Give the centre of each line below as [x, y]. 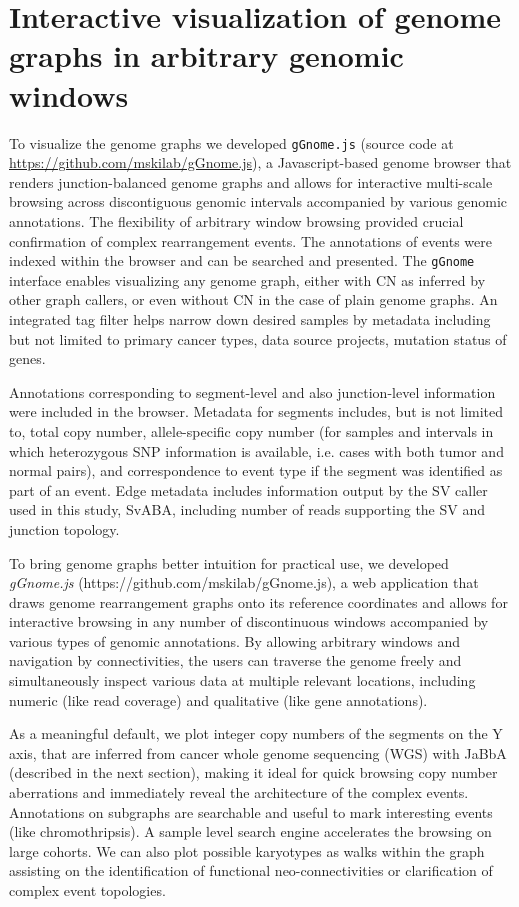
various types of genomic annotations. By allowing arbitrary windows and [235, 640]
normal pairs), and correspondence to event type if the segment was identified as [256, 470]
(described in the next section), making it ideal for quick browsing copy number [253, 772]
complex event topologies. [87, 890]
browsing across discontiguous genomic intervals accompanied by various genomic [258, 201]
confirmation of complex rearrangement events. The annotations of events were [250, 240]
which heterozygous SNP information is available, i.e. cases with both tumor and [256, 450]
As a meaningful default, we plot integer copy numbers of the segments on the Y [256, 733]
